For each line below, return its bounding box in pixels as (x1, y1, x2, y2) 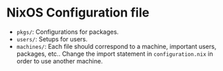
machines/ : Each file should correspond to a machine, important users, (16, 42, 217, 50)
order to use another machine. (16, 57, 103, 65)
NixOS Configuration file (6, 5, 150, 21)
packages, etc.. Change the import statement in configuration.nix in (16, 50, 213, 58)
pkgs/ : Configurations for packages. (16, 28, 119, 36)
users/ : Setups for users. (16, 34, 88, 43)
